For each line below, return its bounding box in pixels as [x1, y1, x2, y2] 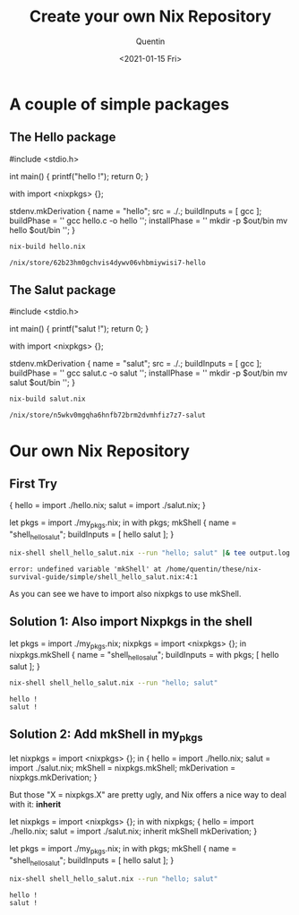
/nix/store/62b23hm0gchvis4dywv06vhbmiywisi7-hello [9, 258, 206, 267]
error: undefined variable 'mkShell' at [9, 565, 163, 574]
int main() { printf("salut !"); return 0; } [9, 324, 149, 334]
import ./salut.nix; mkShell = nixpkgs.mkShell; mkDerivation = [9, 763, 236, 773]
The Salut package [9, 282, 116, 298]
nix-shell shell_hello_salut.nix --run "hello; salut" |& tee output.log [9, 548, 291, 557]
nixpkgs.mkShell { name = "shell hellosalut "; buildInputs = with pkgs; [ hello [9, 650, 279, 662]
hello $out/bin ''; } [9, 224, 76, 235]
